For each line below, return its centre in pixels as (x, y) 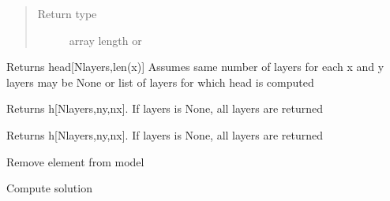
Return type (67, 13)
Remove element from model (75, 161)
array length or (105, 40)
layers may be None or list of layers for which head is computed (160, 82)
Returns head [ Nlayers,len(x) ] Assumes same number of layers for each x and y (195, 67)
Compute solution (49, 188)
